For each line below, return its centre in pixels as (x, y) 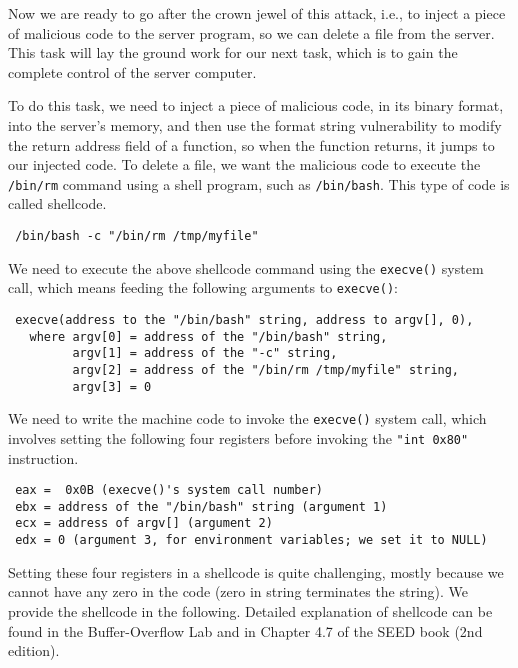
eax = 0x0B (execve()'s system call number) (169, 490)
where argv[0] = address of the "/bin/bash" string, (208, 336)
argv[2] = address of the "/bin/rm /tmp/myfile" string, (266, 369)
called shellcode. (57, 203)
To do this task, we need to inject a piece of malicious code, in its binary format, (256, 105)
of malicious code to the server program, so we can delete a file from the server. (251, 32)
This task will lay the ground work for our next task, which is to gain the (233, 52)
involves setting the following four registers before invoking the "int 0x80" (238, 437)
